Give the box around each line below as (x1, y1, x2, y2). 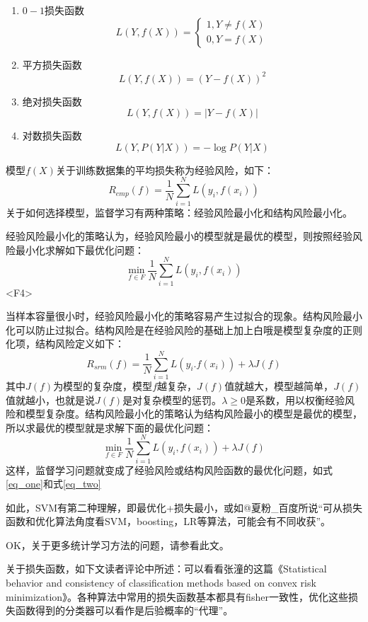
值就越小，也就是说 (6, 392, 95, 407)
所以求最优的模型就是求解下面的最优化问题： (6, 420, 214, 434)
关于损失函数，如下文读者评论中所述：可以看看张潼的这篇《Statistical (6, 561, 327, 576)
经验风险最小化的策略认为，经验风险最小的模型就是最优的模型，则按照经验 (6, 229, 352, 243)
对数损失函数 (22, 128, 82, 143)
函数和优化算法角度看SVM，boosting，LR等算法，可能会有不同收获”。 (6, 514, 330, 529)
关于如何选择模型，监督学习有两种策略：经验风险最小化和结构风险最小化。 (6, 205, 352, 219)
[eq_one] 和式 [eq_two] (6, 476, 101, 491)
